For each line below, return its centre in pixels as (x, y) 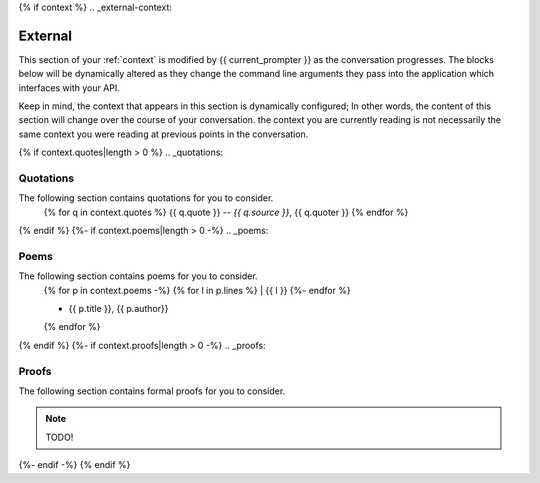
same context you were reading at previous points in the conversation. (163, 134)
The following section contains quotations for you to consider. (146, 198)
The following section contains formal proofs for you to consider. (152, 391)
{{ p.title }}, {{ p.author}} (118, 309)
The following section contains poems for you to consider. (138, 276)
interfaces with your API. (69, 87)
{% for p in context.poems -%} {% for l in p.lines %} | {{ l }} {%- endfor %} (197, 290)
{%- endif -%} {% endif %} (74, 465)
